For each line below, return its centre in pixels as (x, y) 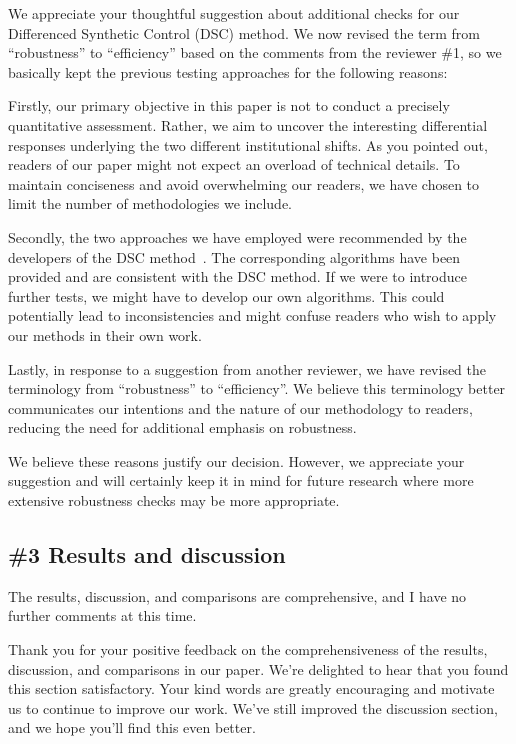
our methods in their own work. (105, 334)
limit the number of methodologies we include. (150, 203)
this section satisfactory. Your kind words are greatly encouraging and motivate (251, 688)
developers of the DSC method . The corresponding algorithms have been (234, 256)
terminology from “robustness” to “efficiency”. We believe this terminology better (257, 388)
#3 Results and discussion (147, 554)
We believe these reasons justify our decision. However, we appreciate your (236, 460)
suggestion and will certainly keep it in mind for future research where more (241, 480)
